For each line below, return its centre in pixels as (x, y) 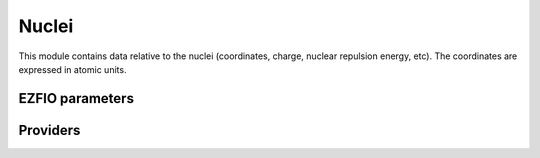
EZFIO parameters (76, 98)
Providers (49, 130)
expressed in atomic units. (72, 69)
